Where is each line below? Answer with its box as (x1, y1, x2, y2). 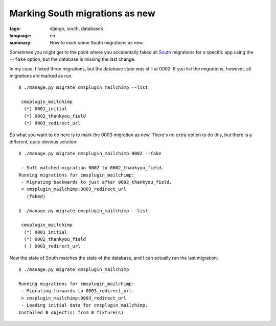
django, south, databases (50, 26, 103, 32)
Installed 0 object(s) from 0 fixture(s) (18, 309, 124, 315)
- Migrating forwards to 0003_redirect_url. (21, 288, 135, 294)
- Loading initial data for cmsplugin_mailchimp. (21, 303, 148, 308)
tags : (9, 26, 21, 32)
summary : (9, 40, 32, 46)
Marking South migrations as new (9, 8, 156, 19)
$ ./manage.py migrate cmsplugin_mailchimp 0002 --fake (18, 151, 162, 157)
